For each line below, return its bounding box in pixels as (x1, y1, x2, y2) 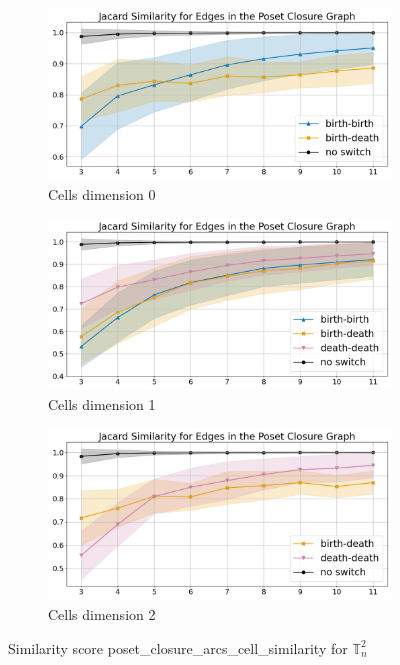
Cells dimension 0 (48, 183, 156, 204)
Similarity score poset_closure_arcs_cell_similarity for (8, 637, 348, 658)
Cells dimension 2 (48, 603, 156, 624)
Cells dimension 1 (48, 393, 156, 414)
